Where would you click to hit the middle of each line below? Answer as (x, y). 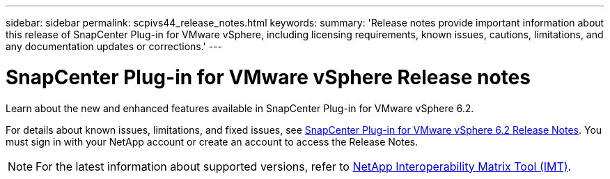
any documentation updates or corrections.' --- (114, 46)
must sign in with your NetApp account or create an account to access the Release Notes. (212, 141)
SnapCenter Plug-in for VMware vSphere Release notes (268, 77)
